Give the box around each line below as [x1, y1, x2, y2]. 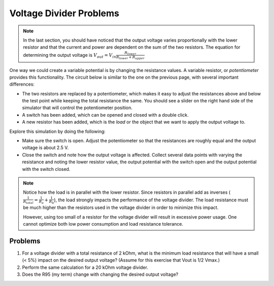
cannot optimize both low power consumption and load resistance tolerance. [23, 221, 184, 227]
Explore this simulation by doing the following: [9, 128, 106, 134]
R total [23, 199, 34, 205]
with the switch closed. [22, 166, 71, 172]
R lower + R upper [116, 55, 145, 60]
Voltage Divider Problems [9, 8, 119, 19]
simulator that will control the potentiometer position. [22, 104, 133, 111]
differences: [9, 81, 35, 87]
